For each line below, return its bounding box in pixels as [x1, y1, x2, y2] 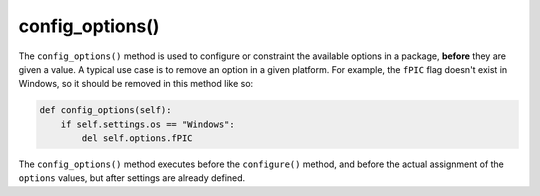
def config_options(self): [39, 105, 172, 116]
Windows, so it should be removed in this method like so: [18, 78, 254, 90]
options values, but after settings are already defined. [18, 172, 246, 184]
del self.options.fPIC [81, 133, 194, 144]
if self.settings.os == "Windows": [60, 118, 235, 130]
